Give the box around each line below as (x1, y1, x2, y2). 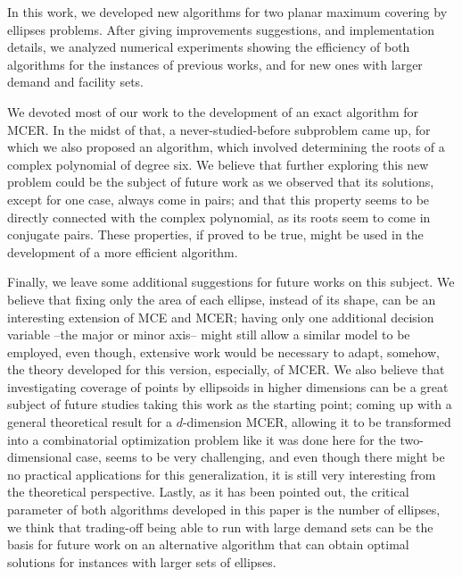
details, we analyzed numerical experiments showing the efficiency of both (7, 38, 410, 56)
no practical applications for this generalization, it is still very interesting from (7, 464, 436, 483)
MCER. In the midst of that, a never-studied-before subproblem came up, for (7, 120, 431, 138)
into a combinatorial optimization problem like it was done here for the (7, 430, 396, 448)
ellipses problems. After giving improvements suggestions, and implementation (7, 20, 434, 38)
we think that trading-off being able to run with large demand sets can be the (7, 517, 433, 536)
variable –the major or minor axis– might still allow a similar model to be (7, 325, 410, 344)
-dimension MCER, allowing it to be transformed (182, 413, 451, 431)
